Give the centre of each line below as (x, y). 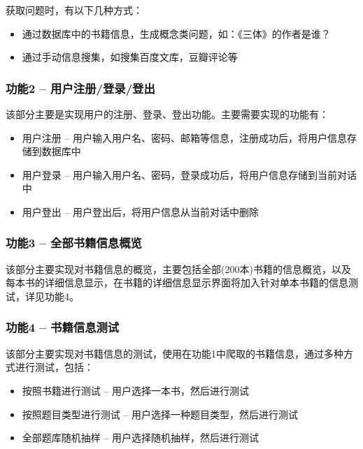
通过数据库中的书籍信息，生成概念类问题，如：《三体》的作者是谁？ (176, 33)
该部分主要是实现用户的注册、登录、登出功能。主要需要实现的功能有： (167, 114)
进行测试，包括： (54, 367)
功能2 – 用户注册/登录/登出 (80, 88)
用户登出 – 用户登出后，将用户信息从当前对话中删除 (141, 211)
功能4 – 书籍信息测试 (63, 327)
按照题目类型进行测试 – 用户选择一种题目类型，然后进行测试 (160, 414)
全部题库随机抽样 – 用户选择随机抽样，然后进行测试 (141, 437)
